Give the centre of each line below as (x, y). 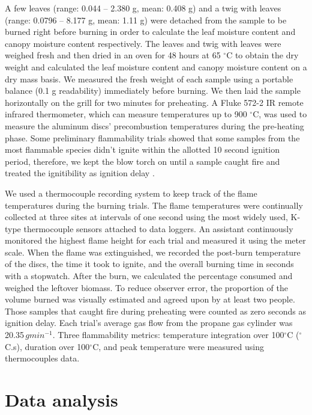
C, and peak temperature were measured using (178, 346)
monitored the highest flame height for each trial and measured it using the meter (155, 240)
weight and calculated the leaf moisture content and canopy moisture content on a (156, 66)
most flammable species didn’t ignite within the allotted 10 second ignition (142, 149)
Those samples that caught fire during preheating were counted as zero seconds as (155, 311)
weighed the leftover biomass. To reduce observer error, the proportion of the (146, 287)
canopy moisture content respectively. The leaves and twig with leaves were (143, 43)
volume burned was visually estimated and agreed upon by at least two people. (150, 299)
